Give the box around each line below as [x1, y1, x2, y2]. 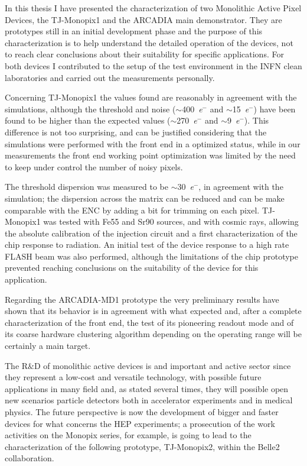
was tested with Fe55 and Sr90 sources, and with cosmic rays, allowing [43, 215, 299, 228]
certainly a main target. [5, 339, 91, 352]
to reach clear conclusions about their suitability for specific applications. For [5, 48, 284, 60]
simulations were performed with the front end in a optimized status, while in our [5, 137, 301, 150]
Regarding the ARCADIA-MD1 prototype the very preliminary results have [5, 293, 279, 305]
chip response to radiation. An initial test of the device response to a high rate [5, 238, 289, 251]
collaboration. [5, 452, 54, 464]
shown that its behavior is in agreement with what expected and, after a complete [5, 305, 302, 317]
